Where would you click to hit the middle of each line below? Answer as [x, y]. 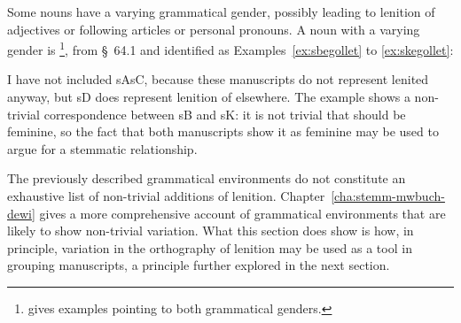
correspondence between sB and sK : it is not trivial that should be [225, 114]
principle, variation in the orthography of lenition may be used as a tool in [210, 247]
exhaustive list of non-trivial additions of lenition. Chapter [166, 196]
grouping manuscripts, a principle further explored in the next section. [199, 265]
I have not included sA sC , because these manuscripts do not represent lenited [218, 79]
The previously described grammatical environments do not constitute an [207, 178]
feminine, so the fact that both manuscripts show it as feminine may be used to [223, 131]
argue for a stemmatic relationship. [102, 148]
